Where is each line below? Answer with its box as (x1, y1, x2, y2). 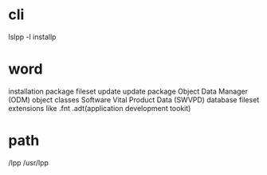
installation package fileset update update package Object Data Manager (8, 86, 249, 96)
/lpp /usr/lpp (8, 157, 49, 167)
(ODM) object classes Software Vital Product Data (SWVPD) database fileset (8, 94, 260, 105)
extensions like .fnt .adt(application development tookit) (8, 103, 191, 113)
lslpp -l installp (8, 32, 57, 42)
